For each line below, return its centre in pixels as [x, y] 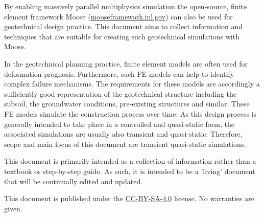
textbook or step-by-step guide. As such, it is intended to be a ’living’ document [130, 171]
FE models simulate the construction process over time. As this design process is [130, 113]
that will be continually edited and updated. [74, 181]
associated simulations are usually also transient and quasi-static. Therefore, [123, 134]
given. [13, 208]
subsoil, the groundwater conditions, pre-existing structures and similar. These [127, 104]
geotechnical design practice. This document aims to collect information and [123, 26]
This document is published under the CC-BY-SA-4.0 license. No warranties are [129, 198]
